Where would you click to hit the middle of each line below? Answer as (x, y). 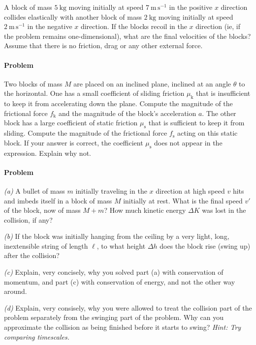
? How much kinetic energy (145, 210)
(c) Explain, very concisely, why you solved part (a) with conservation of (114, 272)
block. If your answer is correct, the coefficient (74, 142)
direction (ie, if (218, 26)
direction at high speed (190, 190)
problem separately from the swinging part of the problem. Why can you (114, 317)
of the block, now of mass (42, 210)
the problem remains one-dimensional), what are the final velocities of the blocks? (128, 36)
